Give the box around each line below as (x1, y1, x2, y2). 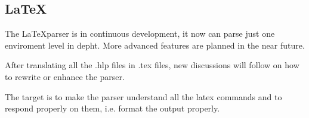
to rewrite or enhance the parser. (5, 70, 125, 82)
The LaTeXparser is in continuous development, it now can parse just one (5, 27, 275, 40)
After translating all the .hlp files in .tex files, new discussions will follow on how (5, 59, 299, 71)
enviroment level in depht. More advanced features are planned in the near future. (5, 39, 305, 51)
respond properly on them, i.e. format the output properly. (5, 102, 220, 114)
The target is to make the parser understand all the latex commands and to (5, 90, 282, 103)
